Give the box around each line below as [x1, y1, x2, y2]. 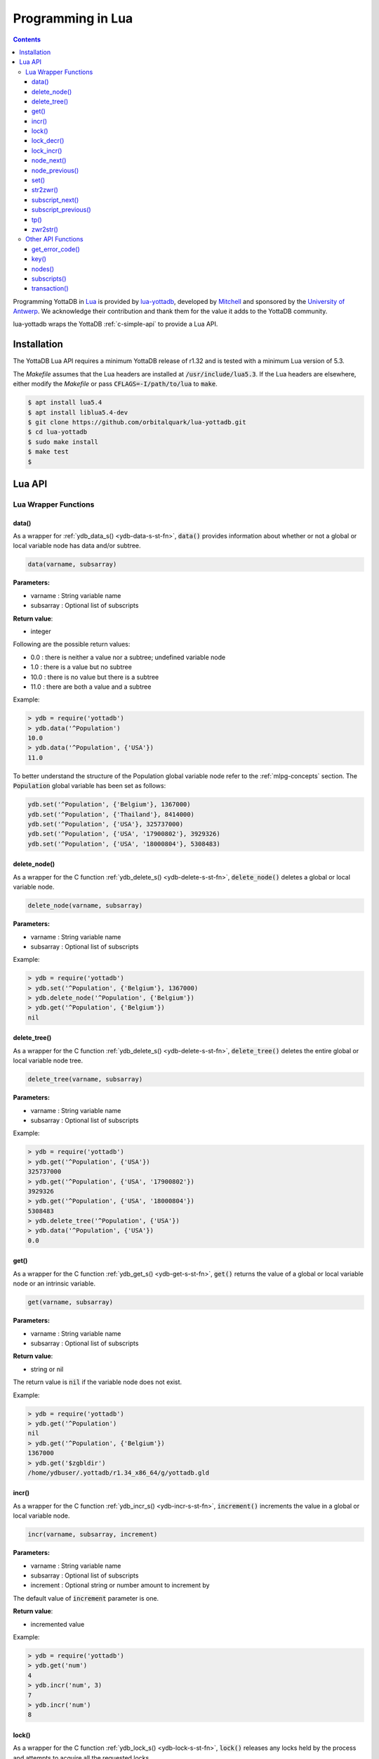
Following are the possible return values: [13, 640, 131, 649]
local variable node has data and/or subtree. [13, 542, 141, 550]
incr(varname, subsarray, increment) [27, 1530, 158, 1539]
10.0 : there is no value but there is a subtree [30, 673, 159, 681]
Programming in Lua [13, 11, 133, 26]
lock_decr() [32, 136, 65, 145]
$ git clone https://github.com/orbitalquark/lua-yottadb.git [27, 418, 246, 426]
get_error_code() [32, 245, 80, 253]
